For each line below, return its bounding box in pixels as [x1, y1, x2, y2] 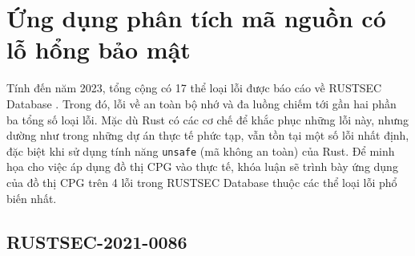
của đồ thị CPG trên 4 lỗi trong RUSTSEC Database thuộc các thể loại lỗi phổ [6, 173, 397, 190]
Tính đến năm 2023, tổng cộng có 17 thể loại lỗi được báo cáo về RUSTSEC [6, 79, 382, 96]
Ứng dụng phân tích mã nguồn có [6, 2, 386, 35]
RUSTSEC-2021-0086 [6, 229, 187, 254]
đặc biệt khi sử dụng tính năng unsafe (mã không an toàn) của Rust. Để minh [6, 142, 395, 159]
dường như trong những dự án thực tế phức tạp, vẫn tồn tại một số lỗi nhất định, [6, 127, 409, 144]
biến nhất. [6, 189, 57, 206]
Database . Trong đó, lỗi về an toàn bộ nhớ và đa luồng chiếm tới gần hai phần [6, 95, 397, 112]
